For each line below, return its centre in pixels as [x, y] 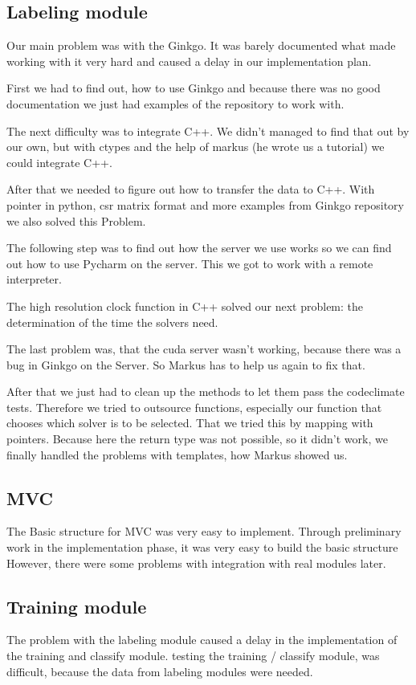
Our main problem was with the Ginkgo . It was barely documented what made [201, 45]
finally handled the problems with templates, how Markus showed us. [177, 454]
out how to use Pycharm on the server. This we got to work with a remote [190, 263]
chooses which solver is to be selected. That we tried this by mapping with [190, 423]
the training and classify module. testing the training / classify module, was [193, 656]
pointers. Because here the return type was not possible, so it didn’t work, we [197, 439]
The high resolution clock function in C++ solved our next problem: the [185, 306]
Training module [77, 606]
